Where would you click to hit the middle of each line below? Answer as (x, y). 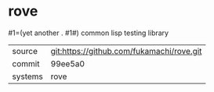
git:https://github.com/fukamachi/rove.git (126, 51)
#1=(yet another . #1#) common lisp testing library (89, 33)
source (25, 51)
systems (27, 76)
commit (26, 63)
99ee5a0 (67, 63)
